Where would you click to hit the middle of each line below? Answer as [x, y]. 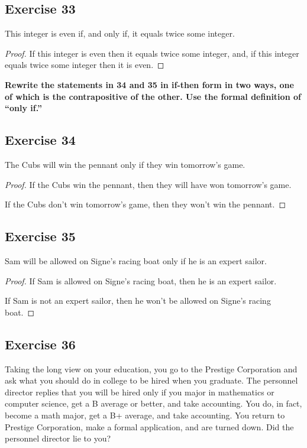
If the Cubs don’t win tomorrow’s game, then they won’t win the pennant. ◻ [146, 204]
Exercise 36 [40, 344]
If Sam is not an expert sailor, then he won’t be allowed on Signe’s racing [138, 301]
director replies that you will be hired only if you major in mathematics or [140, 392]
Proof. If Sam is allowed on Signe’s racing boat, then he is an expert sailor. [141, 280]
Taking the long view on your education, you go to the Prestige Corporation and [151, 369]
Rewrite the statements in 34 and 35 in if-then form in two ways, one [149, 84]
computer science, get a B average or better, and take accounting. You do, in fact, [153, 403]
